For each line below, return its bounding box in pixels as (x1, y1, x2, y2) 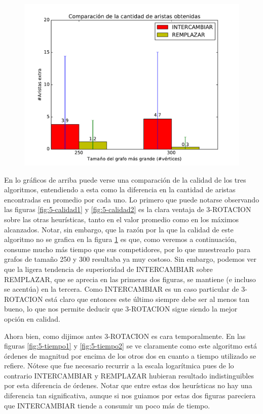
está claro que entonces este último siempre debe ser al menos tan (45, 293, 250, 304)
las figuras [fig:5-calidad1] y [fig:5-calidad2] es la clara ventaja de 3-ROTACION (4, 204, 251, 215)
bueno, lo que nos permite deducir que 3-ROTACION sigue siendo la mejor (4, 303, 238, 314)
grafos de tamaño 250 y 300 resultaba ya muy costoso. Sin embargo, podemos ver (4, 254, 256, 264)
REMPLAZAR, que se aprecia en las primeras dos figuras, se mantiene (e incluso (4, 273, 256, 284)
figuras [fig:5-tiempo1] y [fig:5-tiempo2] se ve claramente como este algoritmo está (4, 340, 257, 351)
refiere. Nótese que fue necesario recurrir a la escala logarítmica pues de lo (4, 360, 234, 371)
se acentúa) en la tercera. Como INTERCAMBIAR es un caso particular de (4, 284, 239, 294)
